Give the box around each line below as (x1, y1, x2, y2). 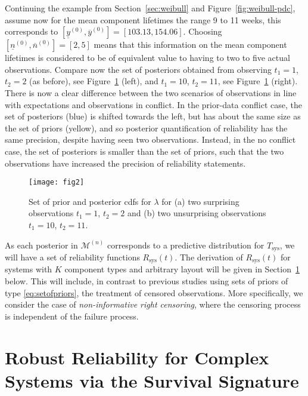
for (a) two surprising (161, 195, 239, 207)
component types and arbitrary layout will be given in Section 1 (64, 263, 300, 275)
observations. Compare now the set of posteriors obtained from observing (5, 63, 272, 75)
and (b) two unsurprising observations (127, 207, 266, 219)
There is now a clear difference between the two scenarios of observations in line (5, 86, 297, 99)
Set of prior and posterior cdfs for (29, 195, 151, 207)
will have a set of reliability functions (5, 251, 140, 263)
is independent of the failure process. (5, 309, 139, 322)
